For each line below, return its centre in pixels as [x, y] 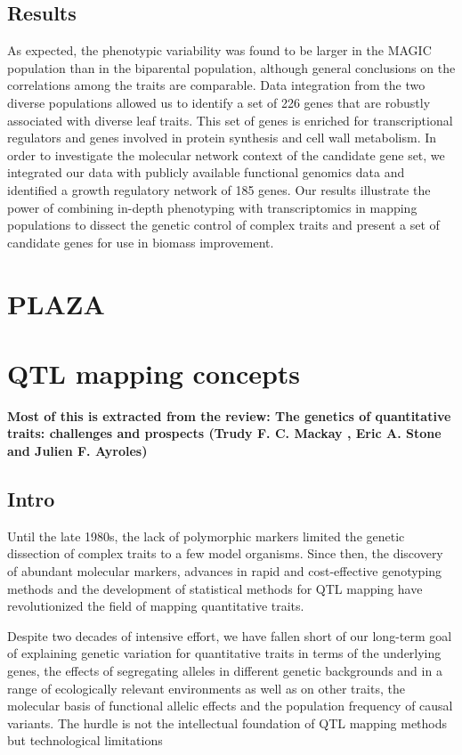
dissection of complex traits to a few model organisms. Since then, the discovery [225, 553]
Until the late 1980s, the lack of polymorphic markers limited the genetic [206, 536]
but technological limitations [85, 740]
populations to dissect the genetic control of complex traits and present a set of [223, 225]
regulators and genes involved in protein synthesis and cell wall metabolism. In [222, 138]
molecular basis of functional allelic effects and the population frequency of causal [230, 706]
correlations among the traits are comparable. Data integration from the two [216, 85]
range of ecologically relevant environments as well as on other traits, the [206, 688]
